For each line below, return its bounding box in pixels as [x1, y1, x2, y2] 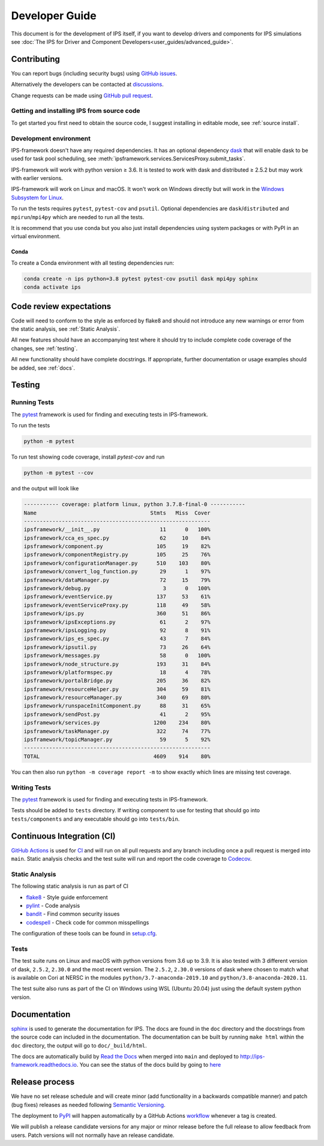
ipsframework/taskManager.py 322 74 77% [23, 728, 211, 735]
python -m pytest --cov [23, 469, 94, 477]
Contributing [11, 54, 60, 64]
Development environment [11, 134, 91, 142]
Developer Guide [11, 9, 97, 22]
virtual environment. [11, 233, 61, 240]
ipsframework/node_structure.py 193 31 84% [23, 660, 211, 668]
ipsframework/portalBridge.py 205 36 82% [23, 677, 211, 684]
